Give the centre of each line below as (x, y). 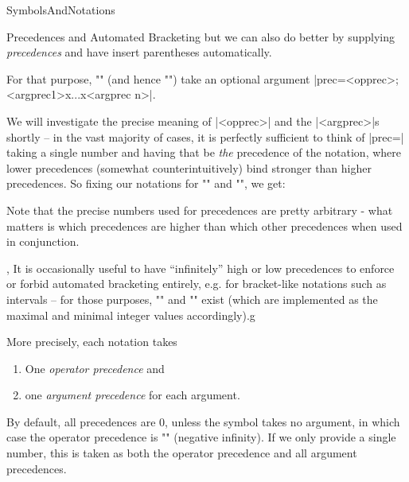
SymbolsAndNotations (61, 10)
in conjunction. (43, 241)
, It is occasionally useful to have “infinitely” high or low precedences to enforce (201, 268)
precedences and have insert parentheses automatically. (139, 52)
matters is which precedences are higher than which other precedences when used (204, 225)
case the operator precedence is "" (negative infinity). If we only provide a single (201, 437)
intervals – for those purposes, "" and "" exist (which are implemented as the (192, 299)
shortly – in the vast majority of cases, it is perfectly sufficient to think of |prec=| (205, 136)
